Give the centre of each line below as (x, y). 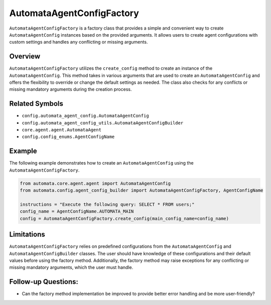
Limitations (27, 235)
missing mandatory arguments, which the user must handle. (71, 267)
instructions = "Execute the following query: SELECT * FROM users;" (107, 204)
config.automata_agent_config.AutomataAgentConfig (85, 116)
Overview (25, 56)
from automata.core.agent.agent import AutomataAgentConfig (95, 183)
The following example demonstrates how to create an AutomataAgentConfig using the (101, 163)
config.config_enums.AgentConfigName (68, 137)
